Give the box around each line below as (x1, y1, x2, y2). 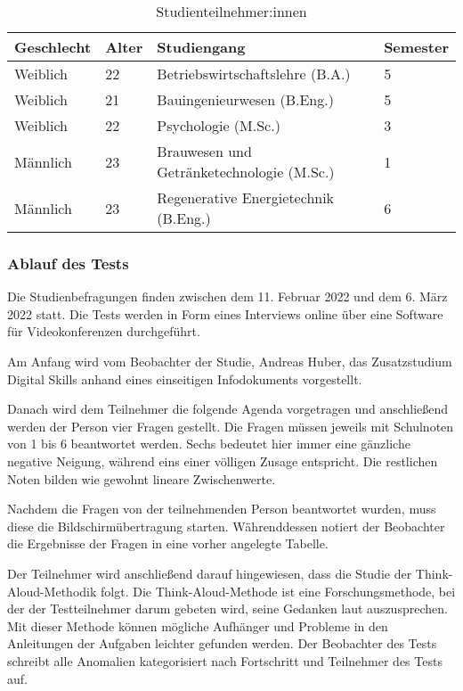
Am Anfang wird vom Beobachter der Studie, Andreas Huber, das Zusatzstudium (7, 352, 452, 370)
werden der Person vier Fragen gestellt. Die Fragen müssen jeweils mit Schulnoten (7, 416, 454, 435)
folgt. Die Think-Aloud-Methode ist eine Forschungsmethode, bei (101, 581, 456, 600)
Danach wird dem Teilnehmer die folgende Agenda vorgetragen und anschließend (7, 399, 449, 418)
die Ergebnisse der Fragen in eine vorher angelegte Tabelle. (7, 534, 329, 553)
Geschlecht (14, 37, 92, 57)
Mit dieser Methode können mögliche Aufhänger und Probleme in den (7, 616, 388, 635)
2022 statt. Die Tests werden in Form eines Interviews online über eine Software (7, 304, 443, 323)
